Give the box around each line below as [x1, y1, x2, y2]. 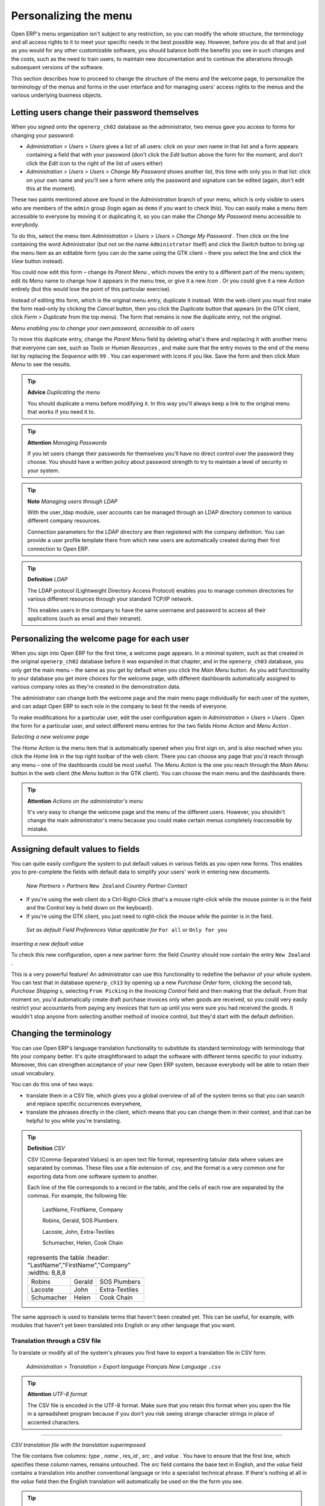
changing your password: [11, 131, 75, 139]
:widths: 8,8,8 [27, 1268, 66, 1276]
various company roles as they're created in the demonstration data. [11, 683, 181, 690]
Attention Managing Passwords [27, 439, 107, 446]
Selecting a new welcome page [11, 733, 90, 740]
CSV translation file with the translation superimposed [11, 1442, 146, 1448]
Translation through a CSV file [11, 1336, 102, 1345]
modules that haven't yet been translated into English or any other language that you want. [11, 1322, 236, 1329]
